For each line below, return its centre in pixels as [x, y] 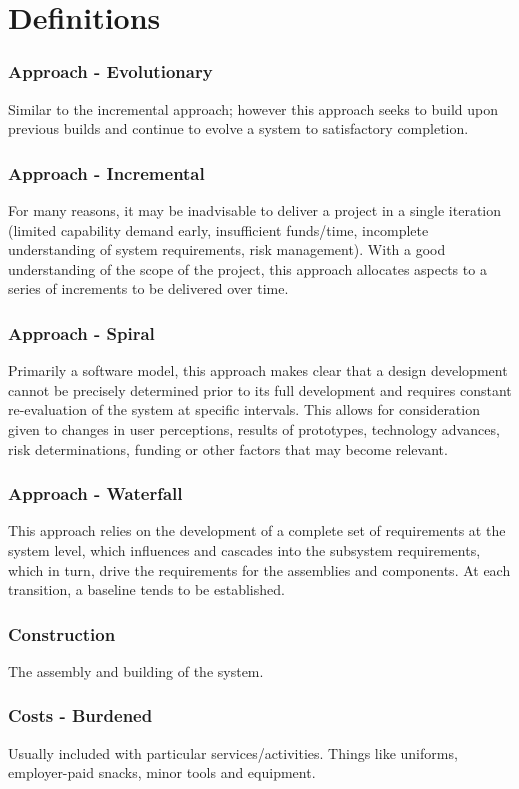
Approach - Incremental [106, 172]
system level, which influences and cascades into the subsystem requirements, [244, 549]
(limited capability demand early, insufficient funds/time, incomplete [218, 229]
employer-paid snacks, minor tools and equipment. [162, 772]
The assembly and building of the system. [136, 670]
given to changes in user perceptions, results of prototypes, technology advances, [254, 428]
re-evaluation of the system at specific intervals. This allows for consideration [244, 409]
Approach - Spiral [81, 332]
